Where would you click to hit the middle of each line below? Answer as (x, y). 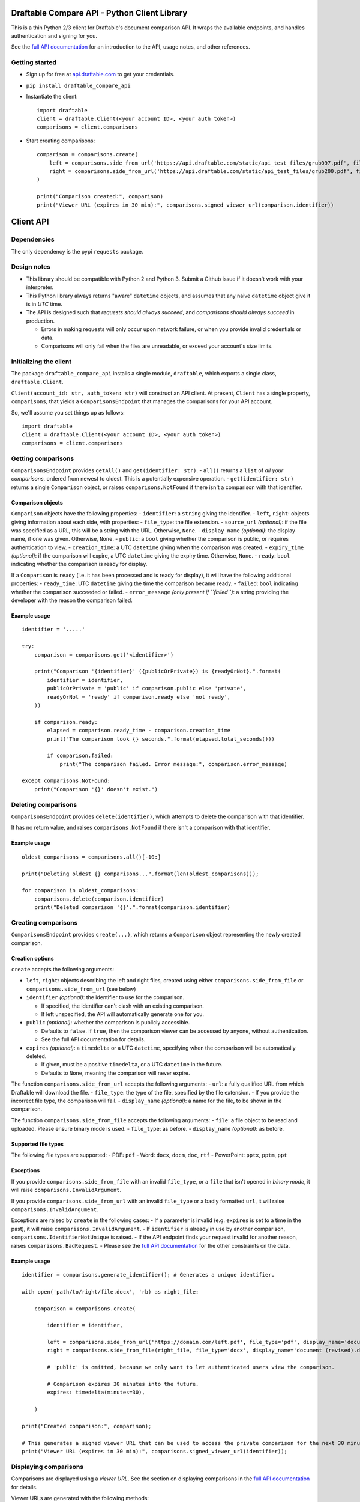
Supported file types (37, 1144)
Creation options (32, 958)
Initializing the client (41, 362)
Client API (30, 222)
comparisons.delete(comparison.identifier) (99, 899)
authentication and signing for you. (54, 35)
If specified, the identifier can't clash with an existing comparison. (122, 1006)
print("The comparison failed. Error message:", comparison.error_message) (174, 764)
